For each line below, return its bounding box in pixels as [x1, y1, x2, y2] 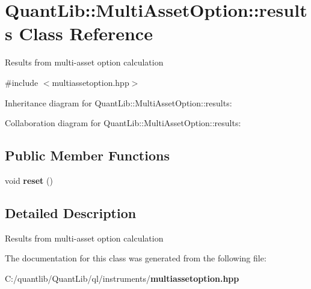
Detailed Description [5, 203, 137, 222]
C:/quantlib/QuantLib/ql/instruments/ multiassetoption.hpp [5, 272, 239, 284]
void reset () [5, 174, 53, 186]
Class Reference [19, 21, 153, 46]
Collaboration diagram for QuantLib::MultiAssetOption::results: [5, 117, 241, 129]
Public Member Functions [5, 146, 170, 165]
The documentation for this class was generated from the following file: [5, 252, 266, 264]
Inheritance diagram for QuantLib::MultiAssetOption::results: [5, 96, 232, 109]
